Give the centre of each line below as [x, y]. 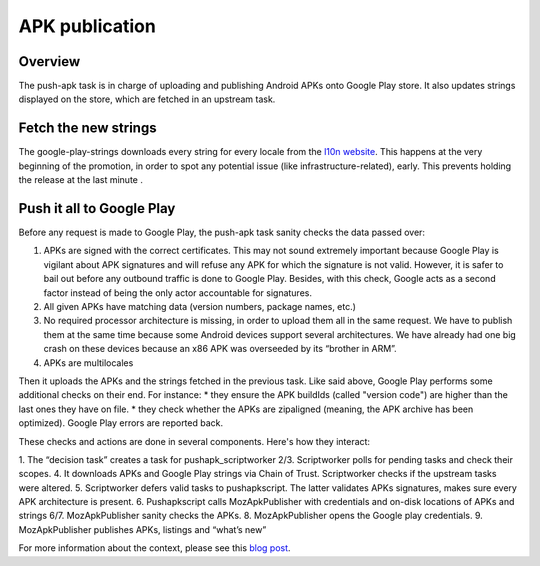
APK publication [87, 26]
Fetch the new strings [87, 128]
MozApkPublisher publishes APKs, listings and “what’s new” [142, 529]
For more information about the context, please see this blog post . [154, 548]
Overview [49, 61]
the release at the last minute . [81, 180]
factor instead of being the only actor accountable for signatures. [177, 292]
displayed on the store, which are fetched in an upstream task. [147, 99]
